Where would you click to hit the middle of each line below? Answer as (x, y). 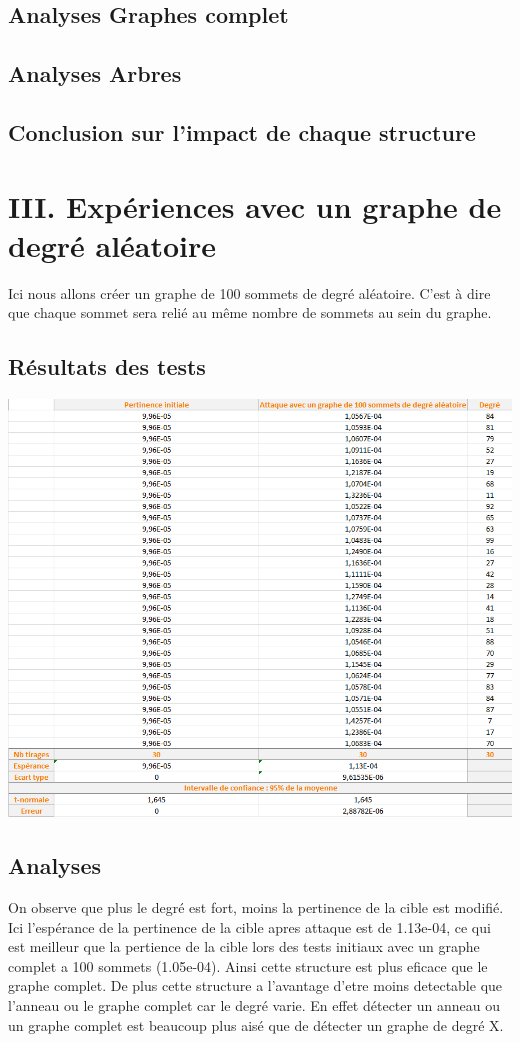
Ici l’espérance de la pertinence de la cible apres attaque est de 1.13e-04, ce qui (249, 926)
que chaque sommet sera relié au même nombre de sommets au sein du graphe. (250, 312)
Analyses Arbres (95, 73)
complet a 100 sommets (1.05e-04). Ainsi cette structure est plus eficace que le (248, 965)
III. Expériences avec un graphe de (255, 205)
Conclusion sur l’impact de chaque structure (242, 131)
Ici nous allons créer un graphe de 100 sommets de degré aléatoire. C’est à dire (249, 292)
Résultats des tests (107, 366)
